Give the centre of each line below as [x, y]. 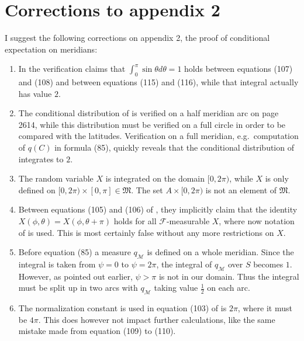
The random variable [56, 178]
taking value [176, 288]
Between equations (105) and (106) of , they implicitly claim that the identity [158, 209]
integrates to [41, 159]
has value [35, 93]
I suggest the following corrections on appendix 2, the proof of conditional [137, 38]
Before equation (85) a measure [75, 252]
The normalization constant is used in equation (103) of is [122, 308]
